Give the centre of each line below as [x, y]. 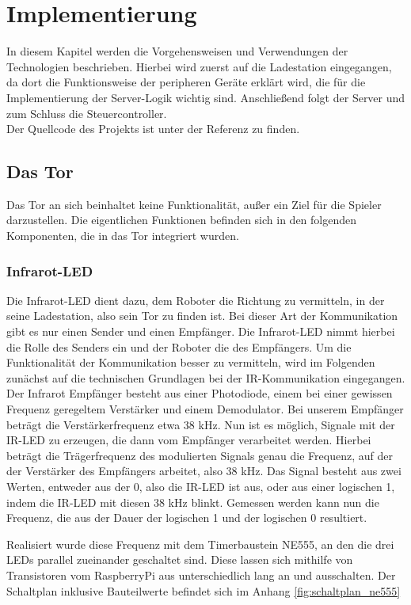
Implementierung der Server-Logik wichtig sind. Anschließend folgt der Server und [206, 97]
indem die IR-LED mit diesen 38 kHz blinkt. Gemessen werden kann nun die [193, 502]
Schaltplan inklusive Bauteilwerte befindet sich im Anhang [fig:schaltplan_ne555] [204, 590]
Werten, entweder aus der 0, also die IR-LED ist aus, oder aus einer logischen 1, [201, 487]
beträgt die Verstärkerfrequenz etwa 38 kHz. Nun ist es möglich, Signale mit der [201, 424]
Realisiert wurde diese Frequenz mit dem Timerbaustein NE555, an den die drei [200, 544]
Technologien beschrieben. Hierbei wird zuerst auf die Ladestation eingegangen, [199, 66]
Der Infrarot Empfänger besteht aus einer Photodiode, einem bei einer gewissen [200, 393]
